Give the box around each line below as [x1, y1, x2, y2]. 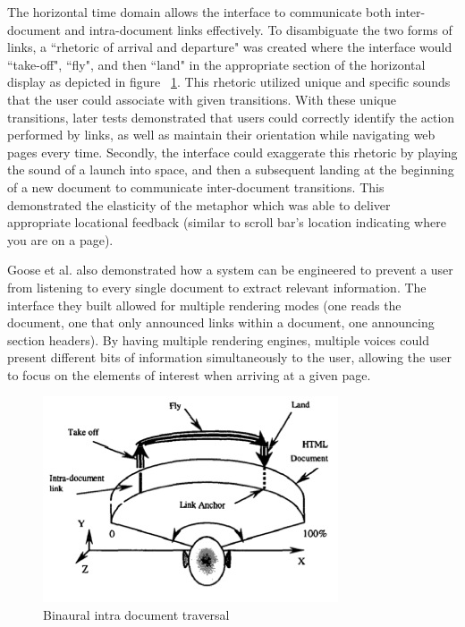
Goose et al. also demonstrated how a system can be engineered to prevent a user [7, 260, 453, 279]
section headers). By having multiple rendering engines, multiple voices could [7, 330, 429, 349]
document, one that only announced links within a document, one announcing [7, 313, 435, 332]
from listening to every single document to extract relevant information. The [7, 277, 427, 296]
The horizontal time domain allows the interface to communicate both [7, 3, 392, 21]
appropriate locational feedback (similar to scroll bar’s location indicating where [7, 213, 446, 232]
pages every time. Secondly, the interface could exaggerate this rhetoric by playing [7, 142, 458, 161]
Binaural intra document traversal [43, 606, 230, 624]
